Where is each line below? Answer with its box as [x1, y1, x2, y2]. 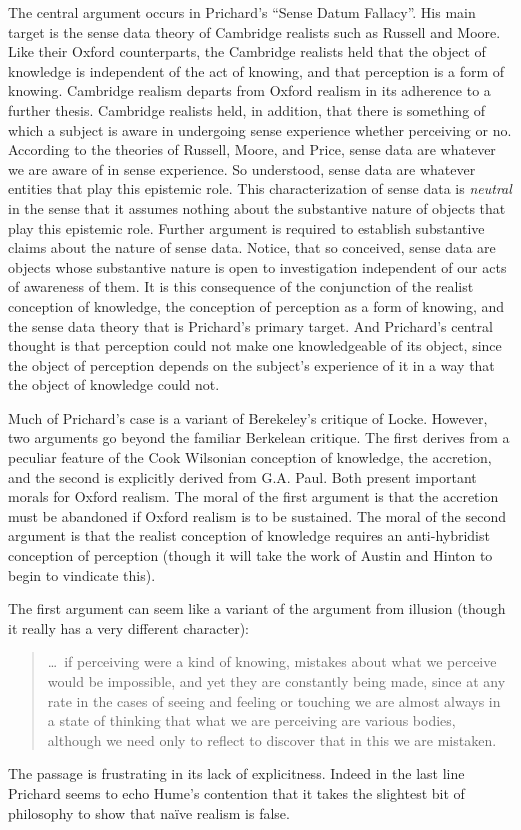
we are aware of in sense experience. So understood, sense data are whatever [8, 158, 476, 179]
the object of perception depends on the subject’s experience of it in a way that [8, 354, 495, 375]
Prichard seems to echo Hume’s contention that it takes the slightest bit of [8, 782, 465, 803]
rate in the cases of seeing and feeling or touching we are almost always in [47, 690, 501, 711]
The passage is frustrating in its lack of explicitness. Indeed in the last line [8, 763, 465, 784]
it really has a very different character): [8, 617, 249, 638]
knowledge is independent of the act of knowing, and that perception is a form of [8, 60, 505, 81]
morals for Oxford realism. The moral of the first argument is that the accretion [8, 486, 499, 507]
